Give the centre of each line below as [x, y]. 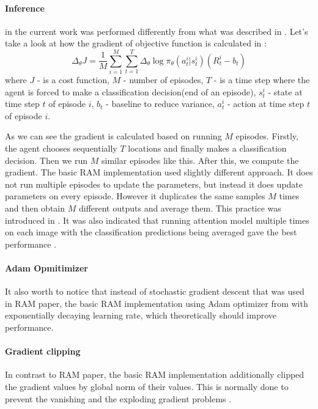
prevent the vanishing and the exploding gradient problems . [118, 398]
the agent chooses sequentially [61, 148]
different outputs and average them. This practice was [180, 208]
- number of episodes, [163, 80]
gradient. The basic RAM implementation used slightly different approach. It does [159, 172]
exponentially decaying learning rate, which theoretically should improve [141, 315]
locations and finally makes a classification [207, 148]
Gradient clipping [43, 351]
